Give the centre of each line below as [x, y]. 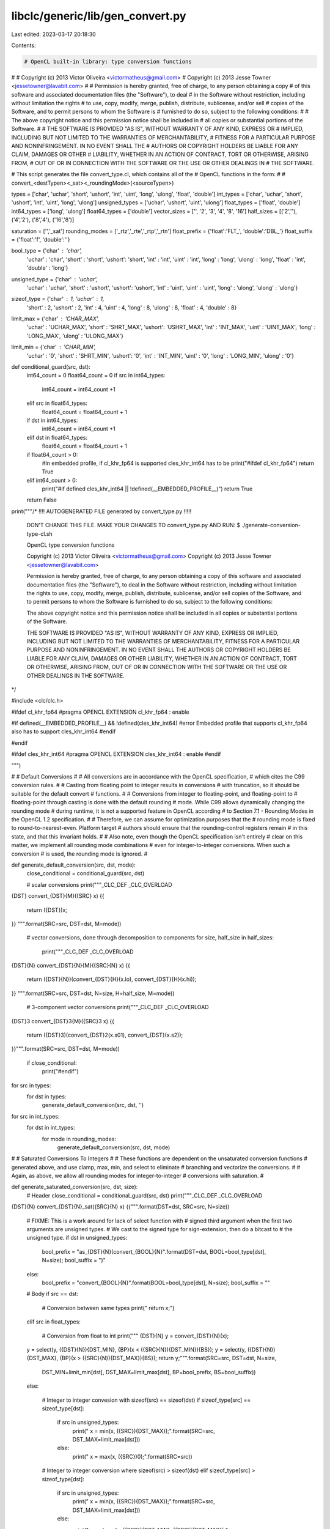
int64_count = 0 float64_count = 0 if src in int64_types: [96, 376]
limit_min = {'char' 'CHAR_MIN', [53, 347]
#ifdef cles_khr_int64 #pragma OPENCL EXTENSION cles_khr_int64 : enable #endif [116, 754]
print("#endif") [60, 1072]
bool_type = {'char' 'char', [47, 251]
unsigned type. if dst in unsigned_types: [77, 1238]
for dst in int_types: [51, 1128]
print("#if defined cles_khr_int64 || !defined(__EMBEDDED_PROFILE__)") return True [147, 489]
